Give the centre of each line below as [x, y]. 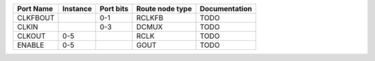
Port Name [35, 9]
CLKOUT [32, 36]
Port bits [114, 9]
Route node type [164, 9]
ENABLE [31, 45]
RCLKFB [150, 18]
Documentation [226, 9]
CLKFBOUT [36, 18]
